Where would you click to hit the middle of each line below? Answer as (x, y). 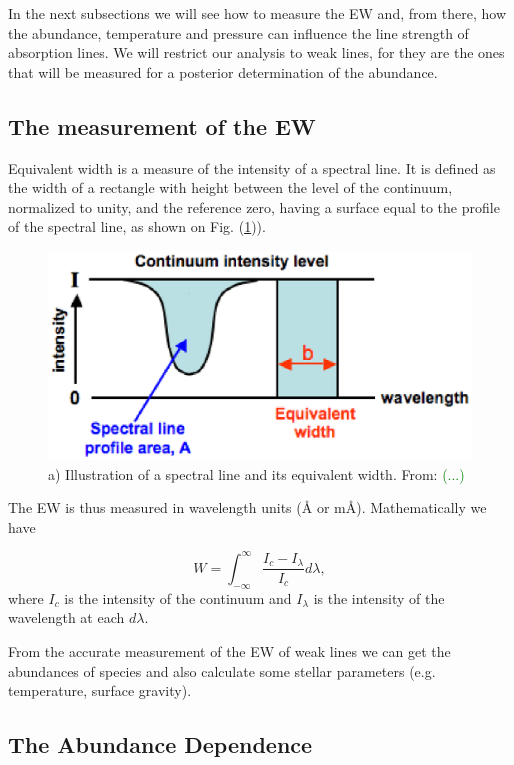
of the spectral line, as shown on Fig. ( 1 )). (137, 226)
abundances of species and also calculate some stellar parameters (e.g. (222, 670)
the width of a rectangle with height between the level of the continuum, (230, 187)
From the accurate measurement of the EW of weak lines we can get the (229, 650)
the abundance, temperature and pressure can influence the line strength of (238, 32)
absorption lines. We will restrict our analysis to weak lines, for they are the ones (256, 52)
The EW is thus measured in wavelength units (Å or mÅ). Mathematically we (247, 507)
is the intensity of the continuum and (178, 597)
